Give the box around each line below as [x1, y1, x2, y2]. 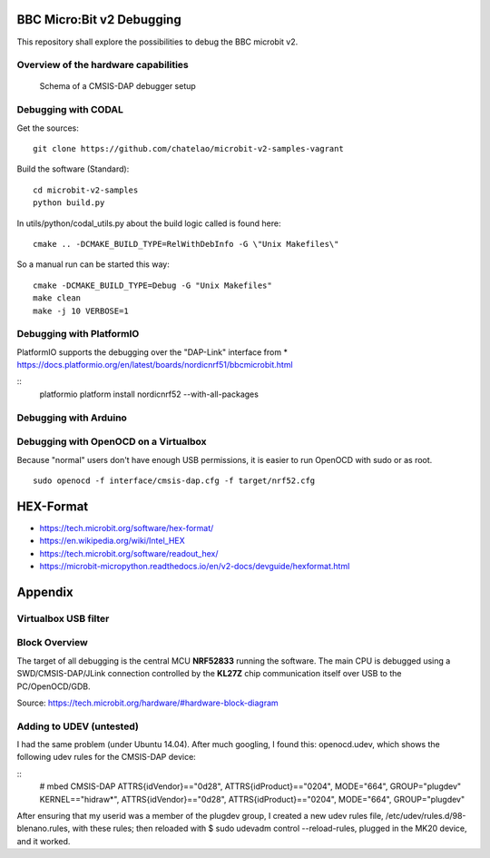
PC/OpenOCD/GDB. [16, 681, 91, 692]
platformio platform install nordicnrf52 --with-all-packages [39, 389, 259, 399]
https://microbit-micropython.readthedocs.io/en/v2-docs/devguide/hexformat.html [39, 561, 350, 571]
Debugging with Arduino [16, 411, 127, 424]
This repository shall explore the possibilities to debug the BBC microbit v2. [16, 36, 299, 47]
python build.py [33, 198, 105, 208]
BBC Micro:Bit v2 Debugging [16, 12, 181, 27]
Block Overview [16, 636, 88, 649]
